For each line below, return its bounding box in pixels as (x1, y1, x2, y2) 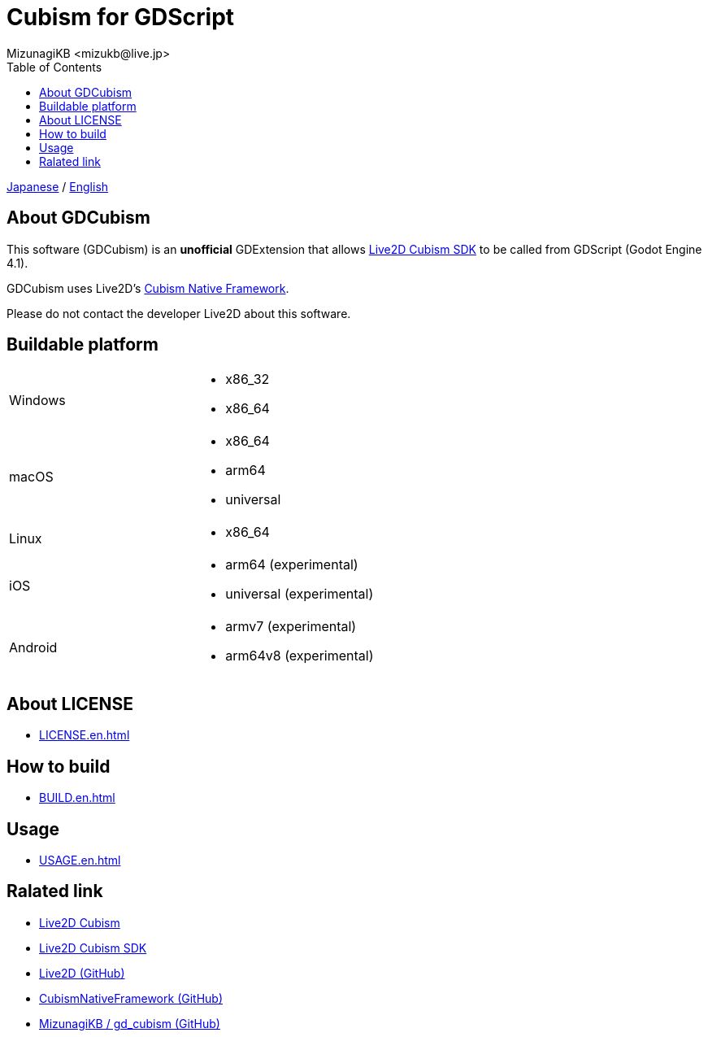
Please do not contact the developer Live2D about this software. (7, 306, 351, 320)
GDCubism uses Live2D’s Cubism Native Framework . (7, 281, 289, 295)
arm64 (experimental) (225, 556, 358, 573)
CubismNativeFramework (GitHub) (39, 991, 224, 1005)
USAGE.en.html (39, 852, 121, 867)
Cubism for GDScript (7, 3, 235, 31)
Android (9, 639, 58, 656)
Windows (9, 392, 66, 409)
